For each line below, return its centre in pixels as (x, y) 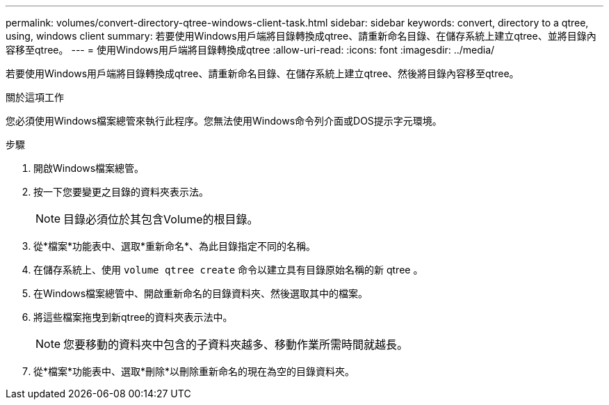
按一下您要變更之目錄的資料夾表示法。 (121, 192)
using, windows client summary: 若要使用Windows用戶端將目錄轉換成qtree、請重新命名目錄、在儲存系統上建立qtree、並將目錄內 (301, 36)
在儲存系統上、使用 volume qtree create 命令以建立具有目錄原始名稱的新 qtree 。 (228, 270)
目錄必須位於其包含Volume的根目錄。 (161, 219)
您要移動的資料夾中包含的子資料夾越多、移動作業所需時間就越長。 (236, 344)
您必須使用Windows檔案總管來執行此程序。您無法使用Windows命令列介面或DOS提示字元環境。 (224, 121)
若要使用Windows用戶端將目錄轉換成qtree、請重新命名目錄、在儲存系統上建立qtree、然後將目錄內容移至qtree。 (262, 73)
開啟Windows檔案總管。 (89, 168)
